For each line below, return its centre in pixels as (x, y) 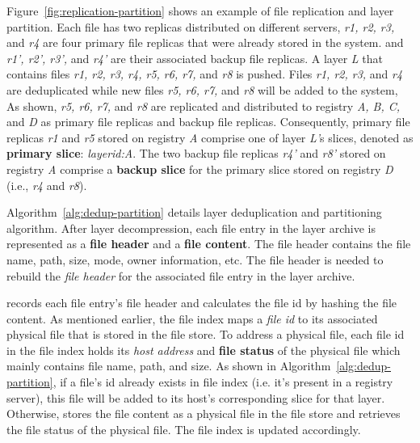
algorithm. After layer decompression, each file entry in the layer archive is (191, 228)
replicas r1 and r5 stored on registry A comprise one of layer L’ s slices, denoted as (210, 137)
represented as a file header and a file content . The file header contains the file (209, 244)
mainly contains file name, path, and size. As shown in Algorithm (169, 366)
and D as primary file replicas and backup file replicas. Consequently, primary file (208, 122)
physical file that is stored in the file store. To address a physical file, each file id (206, 334)
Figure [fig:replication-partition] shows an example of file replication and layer (200, 11)
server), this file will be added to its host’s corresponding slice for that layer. (196, 397)
